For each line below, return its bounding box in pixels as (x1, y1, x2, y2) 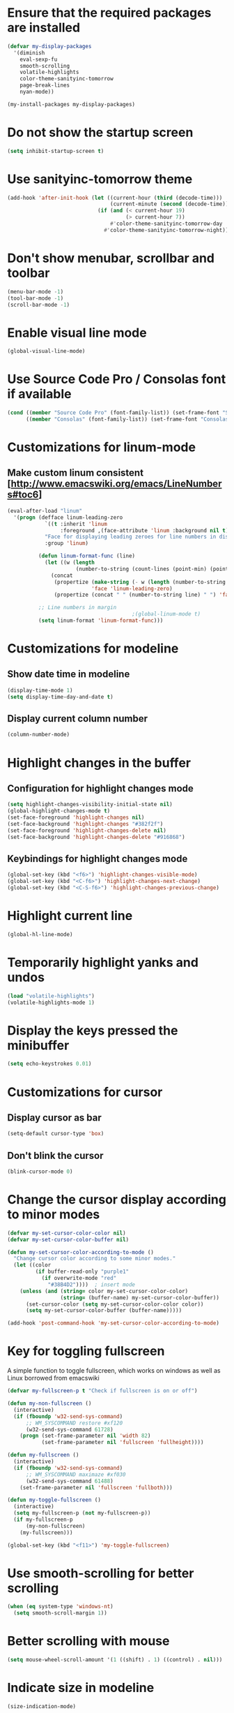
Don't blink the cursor (7, 1149, 104, 1161)
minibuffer (7, 1037, 70, 1053)
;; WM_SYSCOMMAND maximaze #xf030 (25, 1471, 127, 1478)
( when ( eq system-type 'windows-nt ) (7, 1603, 114, 1610)
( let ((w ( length (44, 559, 95, 566)
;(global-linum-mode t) (132, 611, 201, 618)
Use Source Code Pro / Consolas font (7, 372, 226, 387)
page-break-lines (19, 82, 70, 89)
